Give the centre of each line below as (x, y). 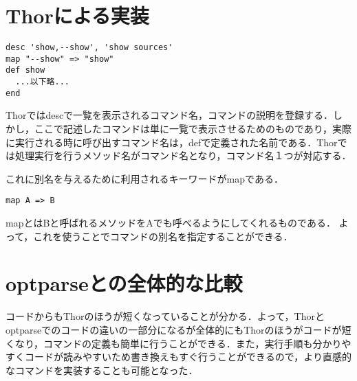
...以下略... (42, 82)
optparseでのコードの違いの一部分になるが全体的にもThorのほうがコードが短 (178, 329)
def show (25, 70)
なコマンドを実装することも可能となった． (102, 370)
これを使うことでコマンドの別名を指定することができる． (163, 236)
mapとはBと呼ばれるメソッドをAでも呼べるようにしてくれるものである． (171, 223)
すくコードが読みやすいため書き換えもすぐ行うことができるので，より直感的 (178, 357)
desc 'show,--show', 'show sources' (89, 48)
